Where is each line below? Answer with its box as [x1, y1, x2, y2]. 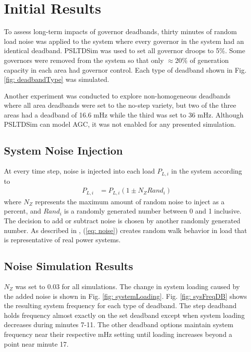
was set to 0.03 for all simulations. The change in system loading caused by [15, 281, 240, 291]
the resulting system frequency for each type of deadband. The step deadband [4, 300, 237, 311]
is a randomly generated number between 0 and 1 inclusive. [64, 206, 242, 216]
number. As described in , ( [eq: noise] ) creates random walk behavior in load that [4, 225, 247, 235]
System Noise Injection [4, 143, 123, 158]
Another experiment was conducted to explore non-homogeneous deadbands [4, 90, 231, 100]
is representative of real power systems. [4, 235, 121, 245]
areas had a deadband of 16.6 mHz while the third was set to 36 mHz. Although [4, 109, 244, 119]
